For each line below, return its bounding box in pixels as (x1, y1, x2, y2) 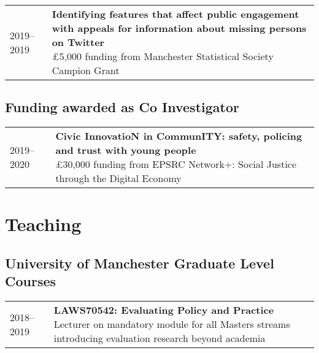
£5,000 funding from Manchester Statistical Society (52, 49, 274, 63)
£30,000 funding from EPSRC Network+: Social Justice (55, 157, 297, 172)
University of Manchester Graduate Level (5, 253, 274, 272)
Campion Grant (52, 63, 120, 77)
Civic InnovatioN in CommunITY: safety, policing (55, 129, 302, 143)
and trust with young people (55, 143, 196, 158)
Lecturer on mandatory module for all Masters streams (53, 317, 290, 332)
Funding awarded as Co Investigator (5, 97, 239, 116)
